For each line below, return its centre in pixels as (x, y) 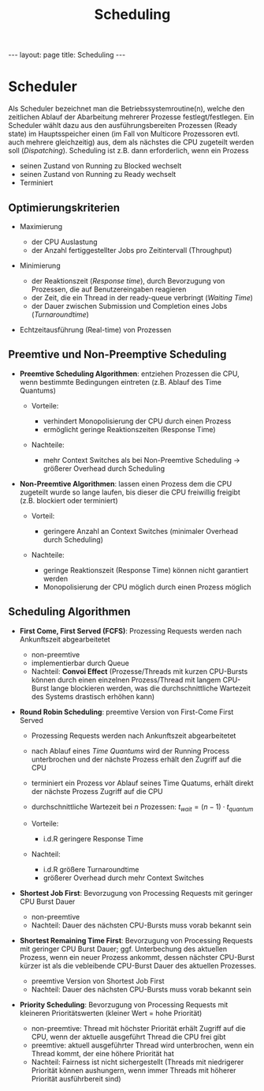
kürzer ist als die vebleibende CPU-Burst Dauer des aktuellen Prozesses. (138, 966)
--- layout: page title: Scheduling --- (67, 55)
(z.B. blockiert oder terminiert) (69, 500)
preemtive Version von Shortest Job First (98, 981)
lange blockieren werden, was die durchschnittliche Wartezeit (151, 688)
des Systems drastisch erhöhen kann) (93, 696)
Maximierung (41, 226)
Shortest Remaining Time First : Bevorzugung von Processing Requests (136, 941)
